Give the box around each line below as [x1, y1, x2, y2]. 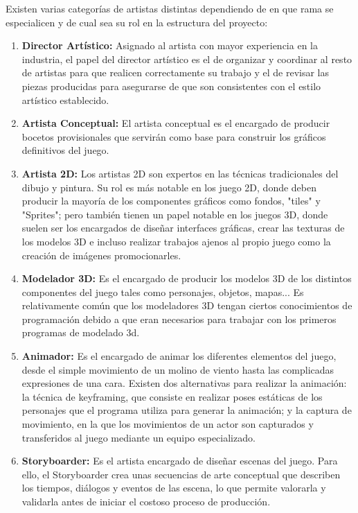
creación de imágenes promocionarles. [21, 247, 181, 262]
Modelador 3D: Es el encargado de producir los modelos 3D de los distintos [21, 271, 352, 286]
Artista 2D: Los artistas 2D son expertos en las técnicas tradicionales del [21, 166, 339, 180]
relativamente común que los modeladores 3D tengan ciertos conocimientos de [21, 298, 352, 313]
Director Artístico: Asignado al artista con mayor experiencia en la [21, 38, 318, 53]
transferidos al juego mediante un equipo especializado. [21, 430, 256, 444]
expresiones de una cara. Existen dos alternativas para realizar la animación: [21, 376, 347, 390]
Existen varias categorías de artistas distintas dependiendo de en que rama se [6, 1, 334, 15]
